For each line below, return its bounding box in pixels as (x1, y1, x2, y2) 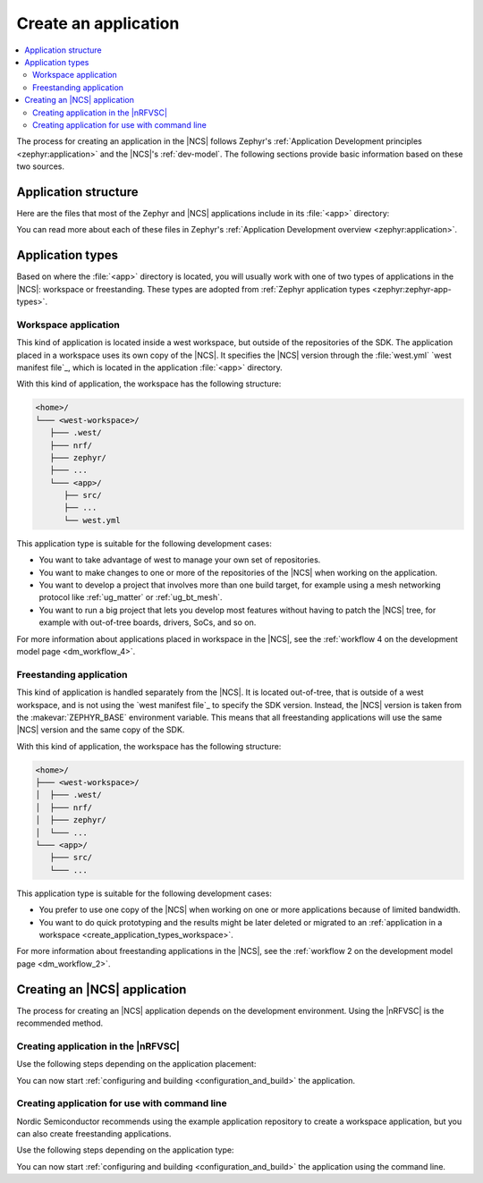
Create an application (16, 13, 180, 33)
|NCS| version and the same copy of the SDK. (16, 724, 185, 735)
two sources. (16, 161, 65, 172)
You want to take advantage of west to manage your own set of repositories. (38, 554, 321, 565)
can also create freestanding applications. (16, 1128, 172, 1139)
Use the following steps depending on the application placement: (16, 1059, 257, 1069)
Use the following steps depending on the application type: (16, 1145, 234, 1155)
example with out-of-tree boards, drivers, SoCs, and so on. (38, 617, 257, 628)
